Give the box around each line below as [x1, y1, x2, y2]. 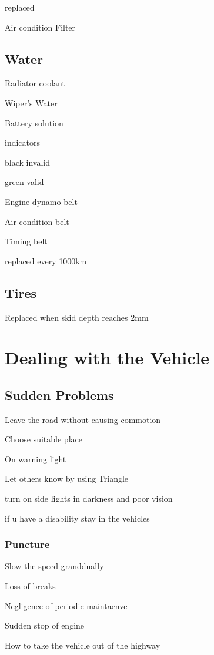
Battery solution [5, 116, 63, 129]
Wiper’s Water [5, 96, 58, 109]
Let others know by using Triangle [5, 472, 129, 485]
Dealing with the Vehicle [5, 345, 210, 370]
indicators [5, 136, 41, 149]
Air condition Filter [5, 21, 76, 33]
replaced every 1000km [5, 254, 87, 267]
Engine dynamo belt [5, 195, 78, 207]
